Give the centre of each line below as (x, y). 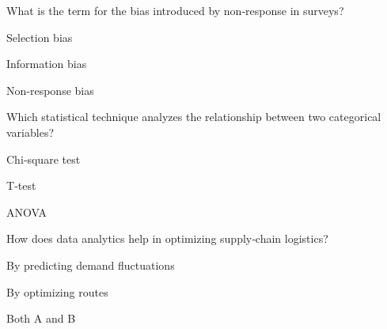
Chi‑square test (44, 159)
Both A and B (41, 318)
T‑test (21, 185)
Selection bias (40, 37)
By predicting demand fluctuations (91, 265)
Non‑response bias (50, 90)
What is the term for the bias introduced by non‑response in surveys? (175, 10)
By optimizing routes (57, 291)
